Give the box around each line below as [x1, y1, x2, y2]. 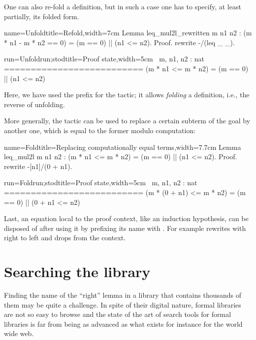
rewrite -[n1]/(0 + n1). [4, 161, 72, 171]
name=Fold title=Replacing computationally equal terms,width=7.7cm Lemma [4, 142, 241, 152]
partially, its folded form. [4, 11, 79, 21]
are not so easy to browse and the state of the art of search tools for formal [4, 309, 231, 319]
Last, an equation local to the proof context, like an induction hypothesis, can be [4, 213, 249, 224]
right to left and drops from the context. [4, 232, 126, 243]
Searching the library [4, 261, 151, 282]
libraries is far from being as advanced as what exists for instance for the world [4, 318, 243, 329]
